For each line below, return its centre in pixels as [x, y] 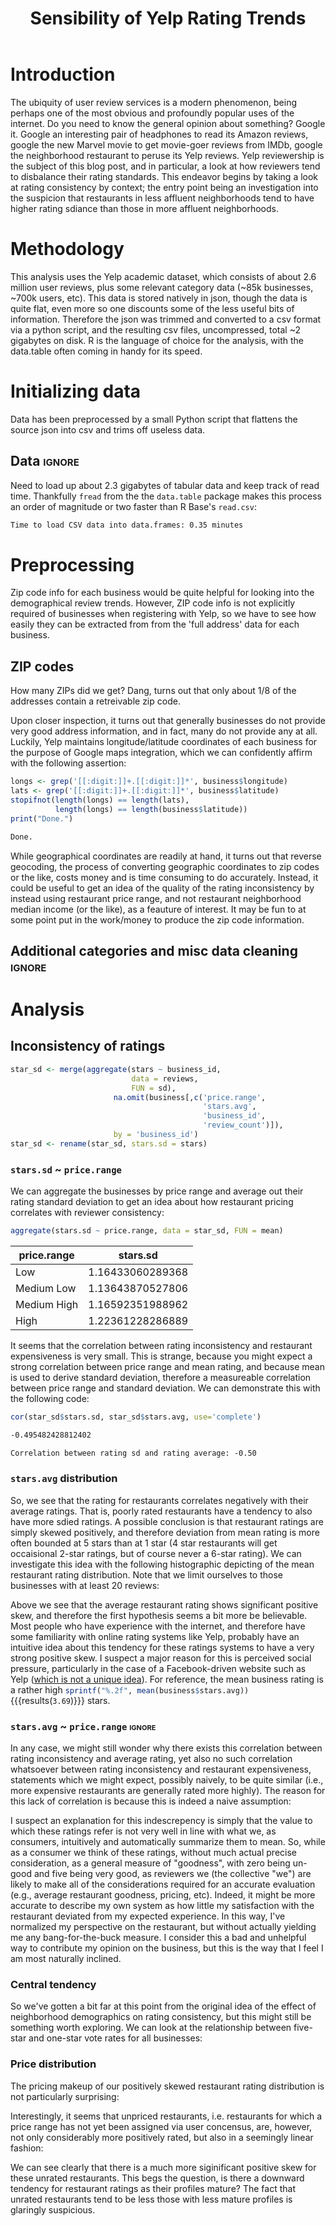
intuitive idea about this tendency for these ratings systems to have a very [162, 1647]
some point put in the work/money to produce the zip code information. [157, 919]
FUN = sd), [154, 1088]
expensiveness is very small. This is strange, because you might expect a [161, 1356]
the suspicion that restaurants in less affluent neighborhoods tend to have [162, 198]
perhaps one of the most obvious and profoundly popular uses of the [152, 113]
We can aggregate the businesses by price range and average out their [157, 1191]
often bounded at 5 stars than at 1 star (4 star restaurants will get [144, 1543]
